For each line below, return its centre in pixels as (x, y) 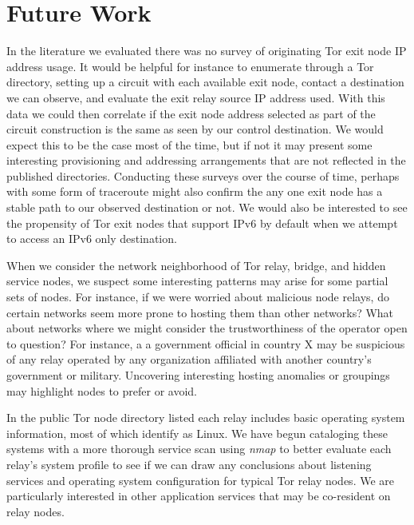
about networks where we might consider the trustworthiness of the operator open (207, 328)
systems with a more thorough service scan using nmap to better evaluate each (199, 449)
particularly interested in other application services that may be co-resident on (199, 496)
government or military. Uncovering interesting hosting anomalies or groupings (198, 375)
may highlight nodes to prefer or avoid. (102, 390)
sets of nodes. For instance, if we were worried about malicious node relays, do (198, 297)
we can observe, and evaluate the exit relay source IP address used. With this (196, 97)
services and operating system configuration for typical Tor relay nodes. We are (200, 480)
